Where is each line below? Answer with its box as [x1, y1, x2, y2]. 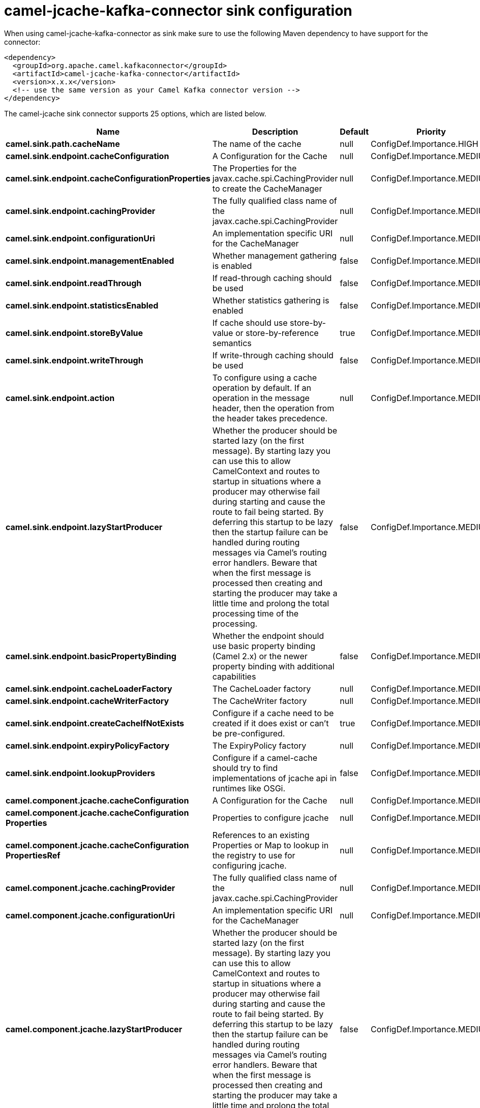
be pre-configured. [212, 728, 285, 738]
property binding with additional [212, 661, 335, 671]
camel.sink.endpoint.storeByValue [6, 327, 143, 338]
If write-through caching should [212, 350, 334, 360]
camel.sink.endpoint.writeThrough [6, 355, 143, 365]
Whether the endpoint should [212, 630, 324, 641]
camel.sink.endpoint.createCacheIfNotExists [6, 718, 185, 728]
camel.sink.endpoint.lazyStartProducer [6, 521, 163, 532]
